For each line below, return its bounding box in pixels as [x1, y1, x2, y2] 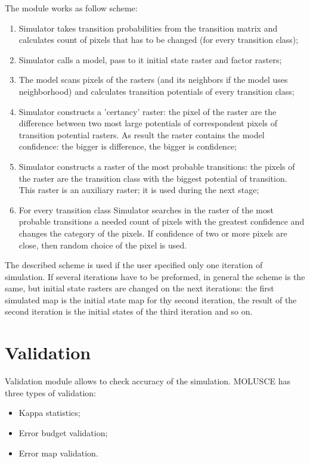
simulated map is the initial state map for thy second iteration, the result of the [5, 293, 297, 306]
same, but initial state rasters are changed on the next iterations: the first [5, 282, 274, 294]
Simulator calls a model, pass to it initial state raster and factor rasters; [18, 53, 282, 66]
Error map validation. [18, 446, 98, 459]
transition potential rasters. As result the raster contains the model [18, 128, 265, 141]
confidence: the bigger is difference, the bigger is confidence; [18, 140, 237, 153]
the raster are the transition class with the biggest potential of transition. [18, 172, 287, 184]
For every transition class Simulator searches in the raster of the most [18, 203, 274, 216]
